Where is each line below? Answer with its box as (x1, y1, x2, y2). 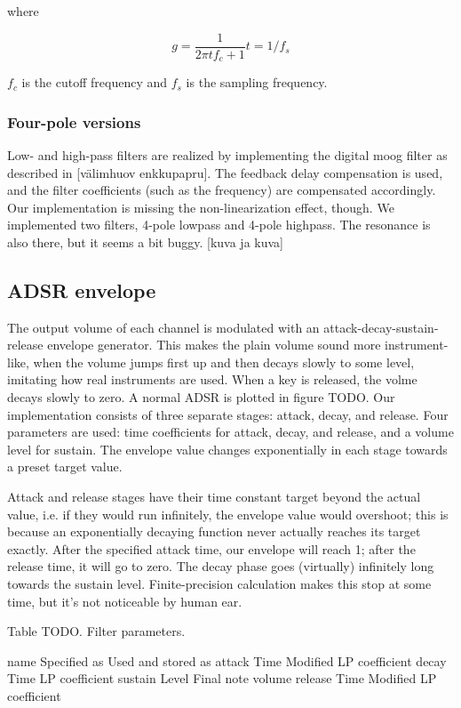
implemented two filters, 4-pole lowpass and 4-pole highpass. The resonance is (7, 215, 431, 234)
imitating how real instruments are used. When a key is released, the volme (7, 370, 417, 389)
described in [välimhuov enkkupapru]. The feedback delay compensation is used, (7, 163, 443, 181)
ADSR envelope (7, 276, 156, 303)
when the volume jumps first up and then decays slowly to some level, (33, 352, 415, 371)
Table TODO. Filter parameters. (7, 622, 186, 640)
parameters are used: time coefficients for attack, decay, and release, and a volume (7, 422, 454, 441)
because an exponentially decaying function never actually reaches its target (7, 522, 421, 541)
